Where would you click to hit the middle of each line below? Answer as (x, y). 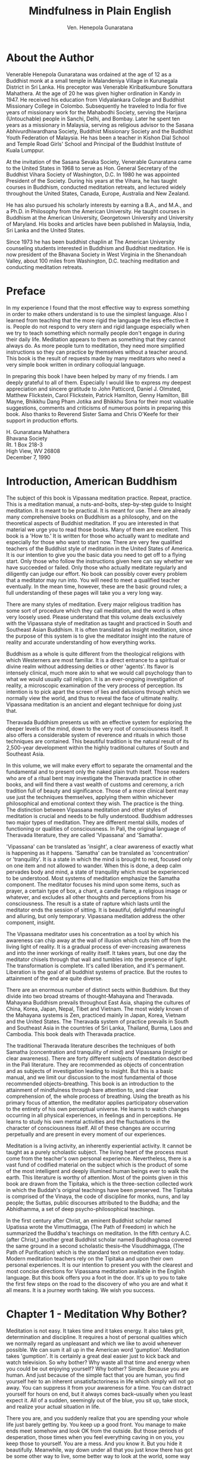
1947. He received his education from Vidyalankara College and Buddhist (96, 99)
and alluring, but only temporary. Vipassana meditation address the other (96, 916)
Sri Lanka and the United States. (46, 230)
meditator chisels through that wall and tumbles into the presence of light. (97, 959)
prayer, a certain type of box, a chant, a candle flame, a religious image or (97, 891)
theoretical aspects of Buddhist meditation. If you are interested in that (93, 523)
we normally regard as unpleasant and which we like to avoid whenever (94, 1343)
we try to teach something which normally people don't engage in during (96, 333)
